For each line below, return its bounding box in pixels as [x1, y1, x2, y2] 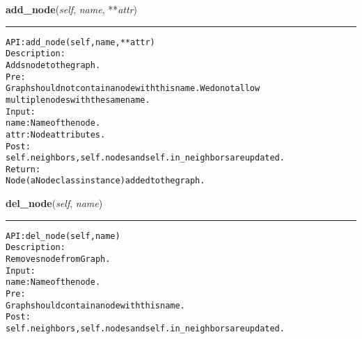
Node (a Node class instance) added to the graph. [6, 176, 205, 186]
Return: [6, 164, 41, 174]
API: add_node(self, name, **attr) [6, 37, 155, 47]
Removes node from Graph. [6, 254, 111, 265]
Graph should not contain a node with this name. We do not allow [6, 83, 260, 94]
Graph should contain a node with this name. [6, 300, 185, 311]
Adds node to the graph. [6, 60, 101, 70]
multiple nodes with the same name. [6, 94, 150, 105]
